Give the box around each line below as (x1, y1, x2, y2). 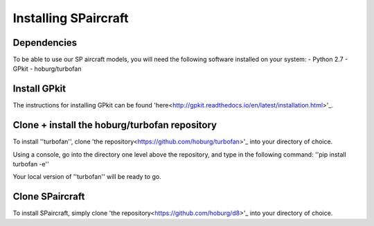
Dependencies (12, 37, 78, 49)
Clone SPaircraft (12, 191, 85, 202)
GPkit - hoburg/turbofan (12, 64, 82, 73)
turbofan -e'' (12, 160, 50, 168)
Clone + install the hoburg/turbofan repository (12, 119, 217, 131)
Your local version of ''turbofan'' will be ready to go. (12, 173, 162, 181)
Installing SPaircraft (12, 10, 129, 26)
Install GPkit (12, 83, 66, 95)
